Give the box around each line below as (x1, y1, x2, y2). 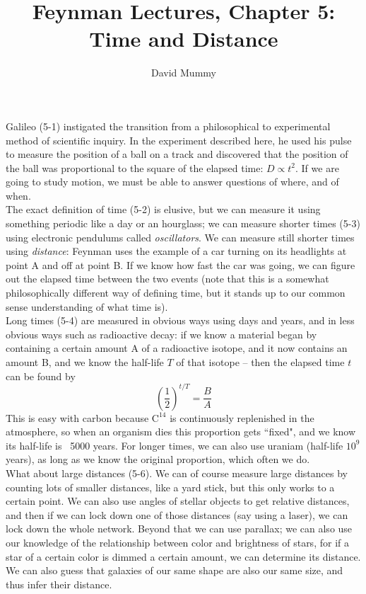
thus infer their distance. (6, 576, 112, 591)
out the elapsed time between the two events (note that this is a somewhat (6, 271, 329, 286)
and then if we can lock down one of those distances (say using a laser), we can (6, 507, 348, 522)
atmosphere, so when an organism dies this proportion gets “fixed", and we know (6, 424, 356, 439)
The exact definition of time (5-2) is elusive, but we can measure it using (6, 202, 321, 217)
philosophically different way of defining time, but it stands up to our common (6, 285, 346, 300)
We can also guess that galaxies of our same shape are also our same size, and (6, 563, 343, 578)
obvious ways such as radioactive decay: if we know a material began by (6, 326, 317, 341)
